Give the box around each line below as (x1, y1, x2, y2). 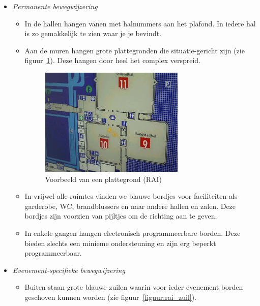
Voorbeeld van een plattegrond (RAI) (45, 173, 162, 184)
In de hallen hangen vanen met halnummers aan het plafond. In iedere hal (24, 18, 256, 28)
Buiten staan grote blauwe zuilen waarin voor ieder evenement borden (24, 282, 243, 292)
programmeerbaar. (24, 248, 82, 258)
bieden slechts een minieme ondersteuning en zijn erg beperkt (24, 237, 216, 248)
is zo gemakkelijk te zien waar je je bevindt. (24, 28, 162, 39)
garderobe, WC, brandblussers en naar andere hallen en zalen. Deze (24, 200, 236, 211)
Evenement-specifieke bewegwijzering (12, 264, 125, 275)
